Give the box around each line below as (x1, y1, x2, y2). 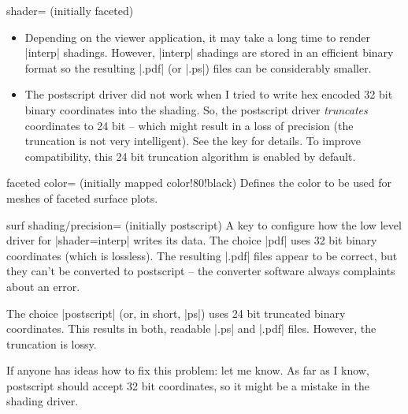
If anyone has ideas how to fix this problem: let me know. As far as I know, (6, 362, 369, 379)
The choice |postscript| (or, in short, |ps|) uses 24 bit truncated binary (6, 304, 346, 321)
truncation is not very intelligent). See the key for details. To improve (24, 132, 361, 149)
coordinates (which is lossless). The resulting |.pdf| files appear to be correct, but (6, 247, 398, 263)
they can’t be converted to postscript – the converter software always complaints (6, 263, 395, 279)
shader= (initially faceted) (6, 2, 134, 18)
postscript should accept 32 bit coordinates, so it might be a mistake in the (6, 377, 369, 393)
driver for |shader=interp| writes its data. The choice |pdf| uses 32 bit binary (6, 232, 377, 248)
